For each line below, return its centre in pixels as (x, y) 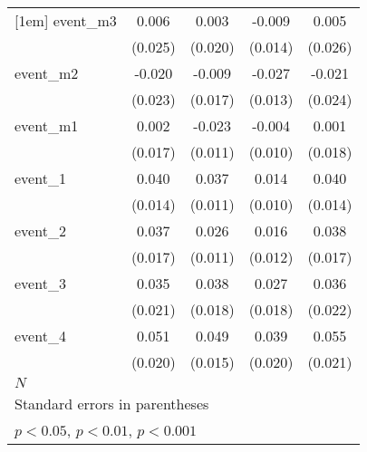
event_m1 (47, 125)
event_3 (40, 283)
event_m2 (47, 73)
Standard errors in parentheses (112, 404)
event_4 (40, 336)
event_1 (40, 178)
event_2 (40, 231)
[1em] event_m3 (66, 20)
